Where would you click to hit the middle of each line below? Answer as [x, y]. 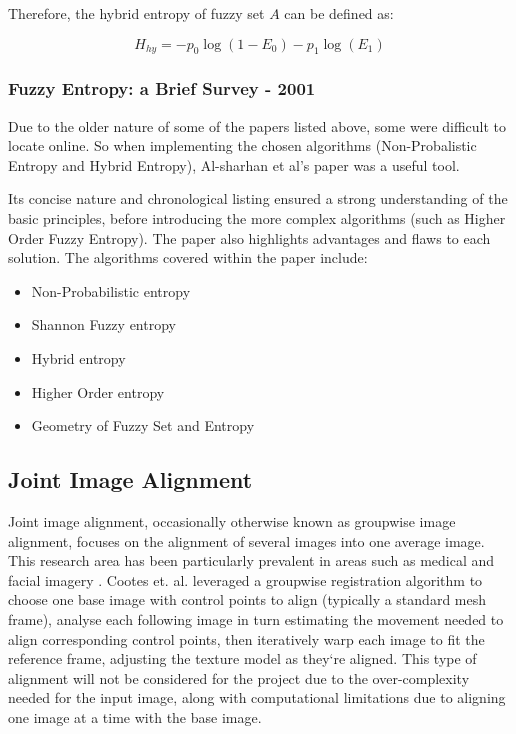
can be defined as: [339, 13]
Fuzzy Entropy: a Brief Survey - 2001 [162, 88]
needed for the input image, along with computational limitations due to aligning [257, 697]
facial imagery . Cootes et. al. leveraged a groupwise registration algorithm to [245, 579]
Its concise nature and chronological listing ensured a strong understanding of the [258, 198]
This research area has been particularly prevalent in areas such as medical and [251, 560]
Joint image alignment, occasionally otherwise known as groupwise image [232, 520]
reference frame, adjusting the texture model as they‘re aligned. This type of [242, 658]
